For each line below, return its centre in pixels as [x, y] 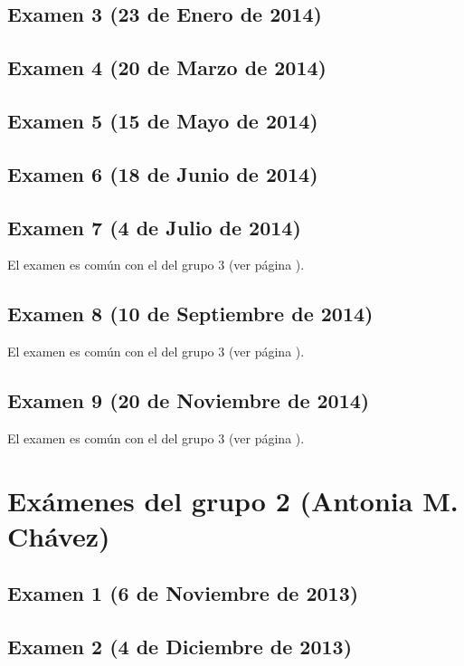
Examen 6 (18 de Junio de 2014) [163, 173]
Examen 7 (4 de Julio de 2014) [154, 227]
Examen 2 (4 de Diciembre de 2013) [180, 647]
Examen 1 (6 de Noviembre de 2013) [183, 593]
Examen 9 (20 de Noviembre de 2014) [189, 400]
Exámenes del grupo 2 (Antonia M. [233, 500]
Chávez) [59, 535]
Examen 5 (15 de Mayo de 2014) [163, 120]
